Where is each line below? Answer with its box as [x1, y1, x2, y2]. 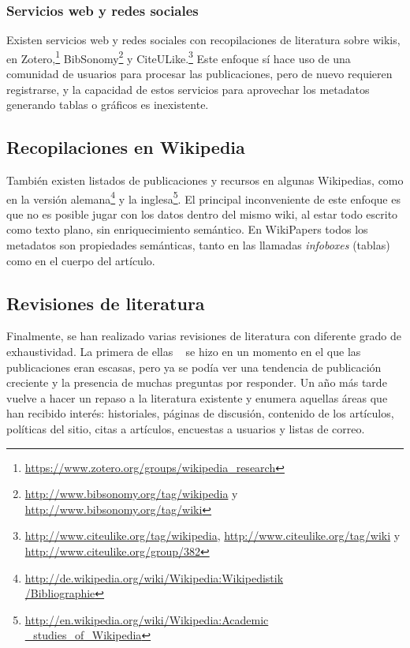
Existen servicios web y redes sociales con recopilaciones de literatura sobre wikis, [6, 32, 401, 48]
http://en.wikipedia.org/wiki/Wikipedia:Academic [24, 611, 269, 627]
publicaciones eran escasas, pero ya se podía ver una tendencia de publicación [6, 358, 382, 375]
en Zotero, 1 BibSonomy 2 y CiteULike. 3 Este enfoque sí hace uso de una [6, 47, 351, 66]
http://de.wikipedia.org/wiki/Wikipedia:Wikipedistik [24, 569, 284, 586]
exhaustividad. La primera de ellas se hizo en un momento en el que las [6, 343, 361, 360]
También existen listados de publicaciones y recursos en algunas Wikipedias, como [6, 172, 404, 189]
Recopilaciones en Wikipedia [6, 135, 245, 159]
